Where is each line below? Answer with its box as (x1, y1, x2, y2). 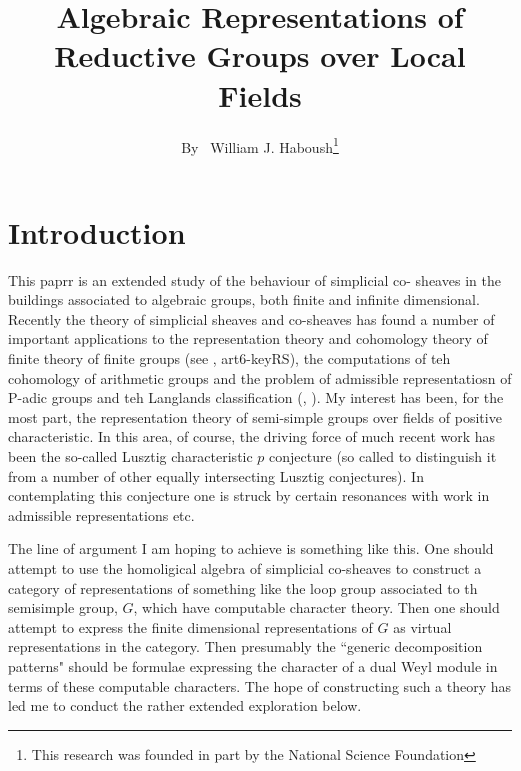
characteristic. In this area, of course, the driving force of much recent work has (8, 426, 496, 447)
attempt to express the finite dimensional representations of (8, 616, 373, 637)
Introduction (8, 211, 186, 252)
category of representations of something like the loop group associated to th (8, 577, 478, 598)
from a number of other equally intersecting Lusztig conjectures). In (8, 465, 424, 486)
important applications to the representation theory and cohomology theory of (8, 328, 488, 349)
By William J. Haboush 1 (181, 133, 339, 157)
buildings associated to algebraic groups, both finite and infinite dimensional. (8, 289, 480, 310)
